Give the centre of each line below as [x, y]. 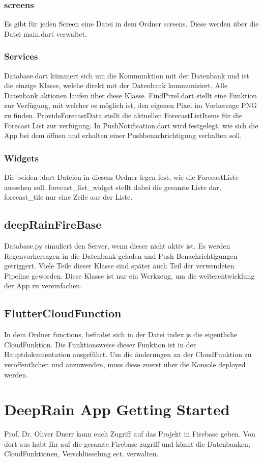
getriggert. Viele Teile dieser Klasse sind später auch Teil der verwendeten [119, 266]
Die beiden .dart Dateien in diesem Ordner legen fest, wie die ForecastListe [121, 177]
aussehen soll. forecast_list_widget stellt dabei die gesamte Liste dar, [113, 187]
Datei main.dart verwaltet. [46, 33]
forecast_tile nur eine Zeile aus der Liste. [68, 197]
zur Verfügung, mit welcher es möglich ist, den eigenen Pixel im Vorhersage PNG [131, 105]
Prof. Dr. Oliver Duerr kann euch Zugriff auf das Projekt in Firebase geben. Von [130, 434]
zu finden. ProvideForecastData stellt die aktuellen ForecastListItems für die [123, 115]
